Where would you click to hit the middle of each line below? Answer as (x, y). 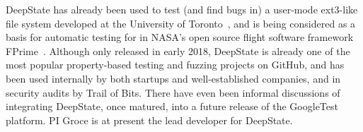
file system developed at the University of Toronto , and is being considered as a (181, 23)
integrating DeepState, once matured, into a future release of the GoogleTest (172, 106)
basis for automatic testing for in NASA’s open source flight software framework (180, 37)
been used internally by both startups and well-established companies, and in (173, 78)
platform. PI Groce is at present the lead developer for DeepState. (149, 120)
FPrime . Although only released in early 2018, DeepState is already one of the (178, 50)
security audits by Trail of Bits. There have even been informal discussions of (173, 92)
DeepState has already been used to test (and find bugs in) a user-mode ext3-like (182, 9)
